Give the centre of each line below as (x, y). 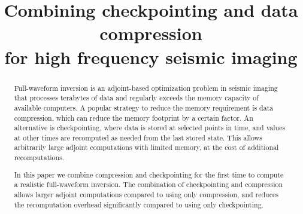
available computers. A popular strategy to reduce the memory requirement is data (144, 107)
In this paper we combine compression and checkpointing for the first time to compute (149, 174)
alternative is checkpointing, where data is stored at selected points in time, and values (150, 128)
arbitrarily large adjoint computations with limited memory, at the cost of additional (146, 147)
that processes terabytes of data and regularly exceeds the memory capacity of (136, 98)
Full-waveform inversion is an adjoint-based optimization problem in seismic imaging (146, 88)
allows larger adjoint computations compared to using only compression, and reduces (146, 194)
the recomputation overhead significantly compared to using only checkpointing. (139, 204)
